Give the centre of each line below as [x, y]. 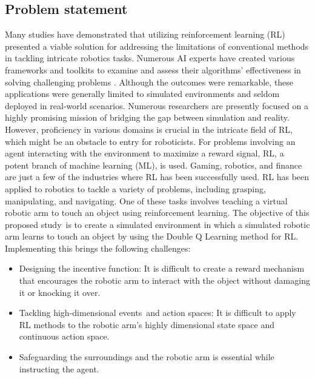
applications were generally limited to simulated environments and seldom [142, 94]
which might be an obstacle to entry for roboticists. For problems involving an [150, 141]
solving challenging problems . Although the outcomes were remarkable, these [149, 82]
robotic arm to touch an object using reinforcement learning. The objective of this [157, 213]
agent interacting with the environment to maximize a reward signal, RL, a [144, 153]
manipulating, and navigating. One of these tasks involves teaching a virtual [146, 200]
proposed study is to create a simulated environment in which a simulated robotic [157, 224]
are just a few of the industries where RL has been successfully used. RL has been [157, 177]
